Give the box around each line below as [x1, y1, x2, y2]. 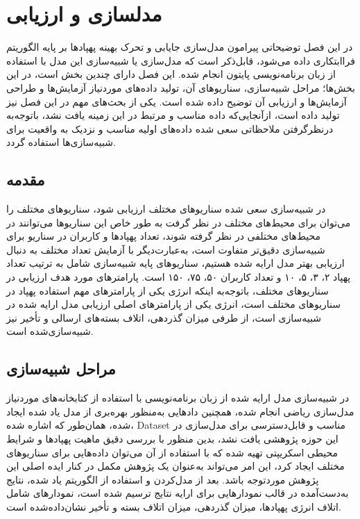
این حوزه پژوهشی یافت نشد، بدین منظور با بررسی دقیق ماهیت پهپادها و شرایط [6, 431, 338, 445]
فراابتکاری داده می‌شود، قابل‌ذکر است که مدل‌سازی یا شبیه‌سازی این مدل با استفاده [6, 53, 355, 67]
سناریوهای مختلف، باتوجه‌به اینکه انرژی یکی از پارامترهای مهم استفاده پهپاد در [6, 283, 329, 297]
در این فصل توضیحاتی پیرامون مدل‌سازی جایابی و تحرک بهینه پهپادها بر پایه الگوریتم [6, 40, 353, 54]
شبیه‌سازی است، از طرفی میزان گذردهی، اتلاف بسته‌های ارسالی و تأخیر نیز [6, 310, 321, 324]
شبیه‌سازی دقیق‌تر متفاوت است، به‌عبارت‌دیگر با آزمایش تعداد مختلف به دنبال [6, 242, 325, 256]
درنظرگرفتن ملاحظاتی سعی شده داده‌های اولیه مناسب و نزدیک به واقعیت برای [6, 121, 334, 135]
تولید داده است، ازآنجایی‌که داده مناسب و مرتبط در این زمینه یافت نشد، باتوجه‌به [6, 108, 340, 122]
